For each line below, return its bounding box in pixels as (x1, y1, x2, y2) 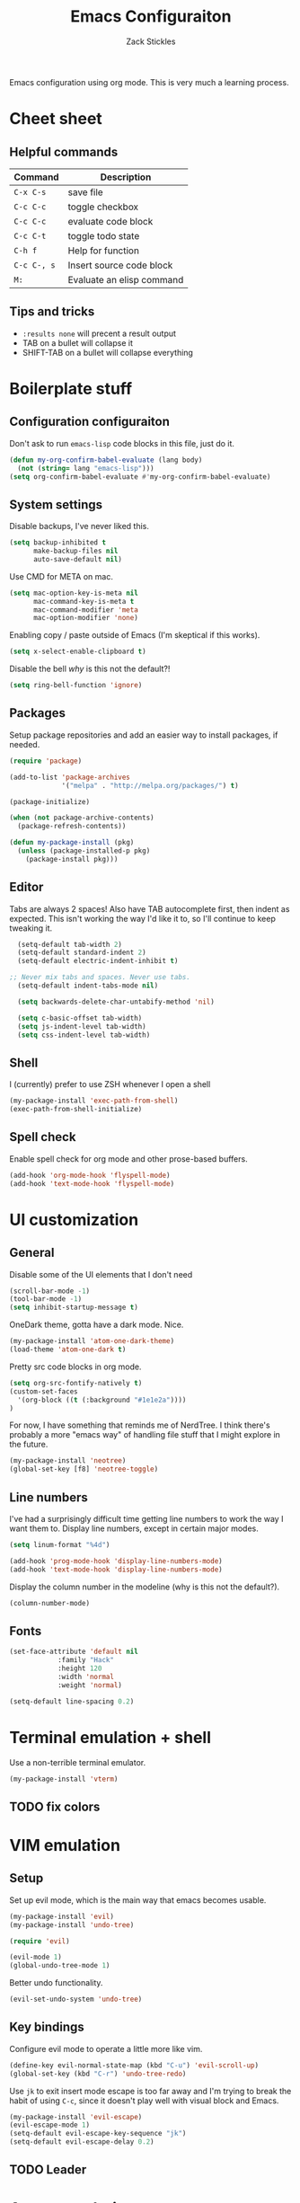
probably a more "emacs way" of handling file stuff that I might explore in (9, 1429, 281, 1440)
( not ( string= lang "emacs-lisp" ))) (17, 464, 154, 473)
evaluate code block (67, 215, 154, 227)
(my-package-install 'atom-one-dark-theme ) (9, 1337, 175, 1346)
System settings (9, 497, 103, 512)
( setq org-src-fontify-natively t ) (9, 1378, 143, 1387)
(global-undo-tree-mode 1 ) (9, 1961, 110, 1970)
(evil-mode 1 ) (9, 1952, 63, 1962)
